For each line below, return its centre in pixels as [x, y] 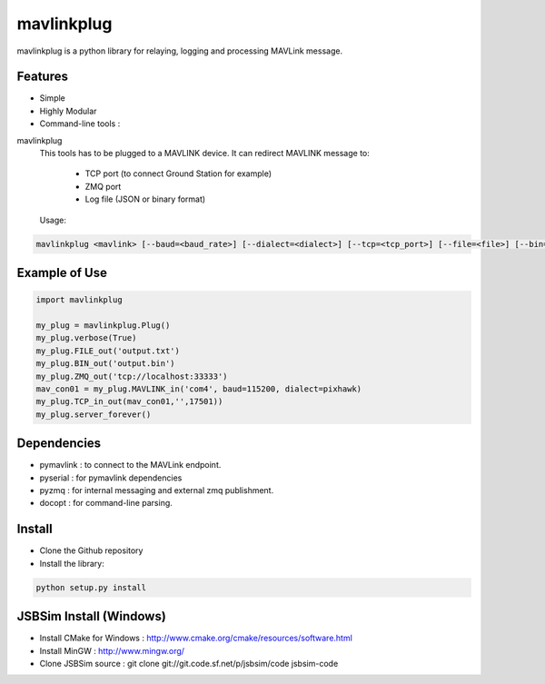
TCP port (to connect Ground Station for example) [178, 173]
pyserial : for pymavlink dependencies [111, 478]
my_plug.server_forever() [94, 414]
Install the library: [72, 563]
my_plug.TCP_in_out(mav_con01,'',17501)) [129, 401]
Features [42, 77]
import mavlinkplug [79, 300]
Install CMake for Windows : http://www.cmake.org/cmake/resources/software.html [196, 638]
